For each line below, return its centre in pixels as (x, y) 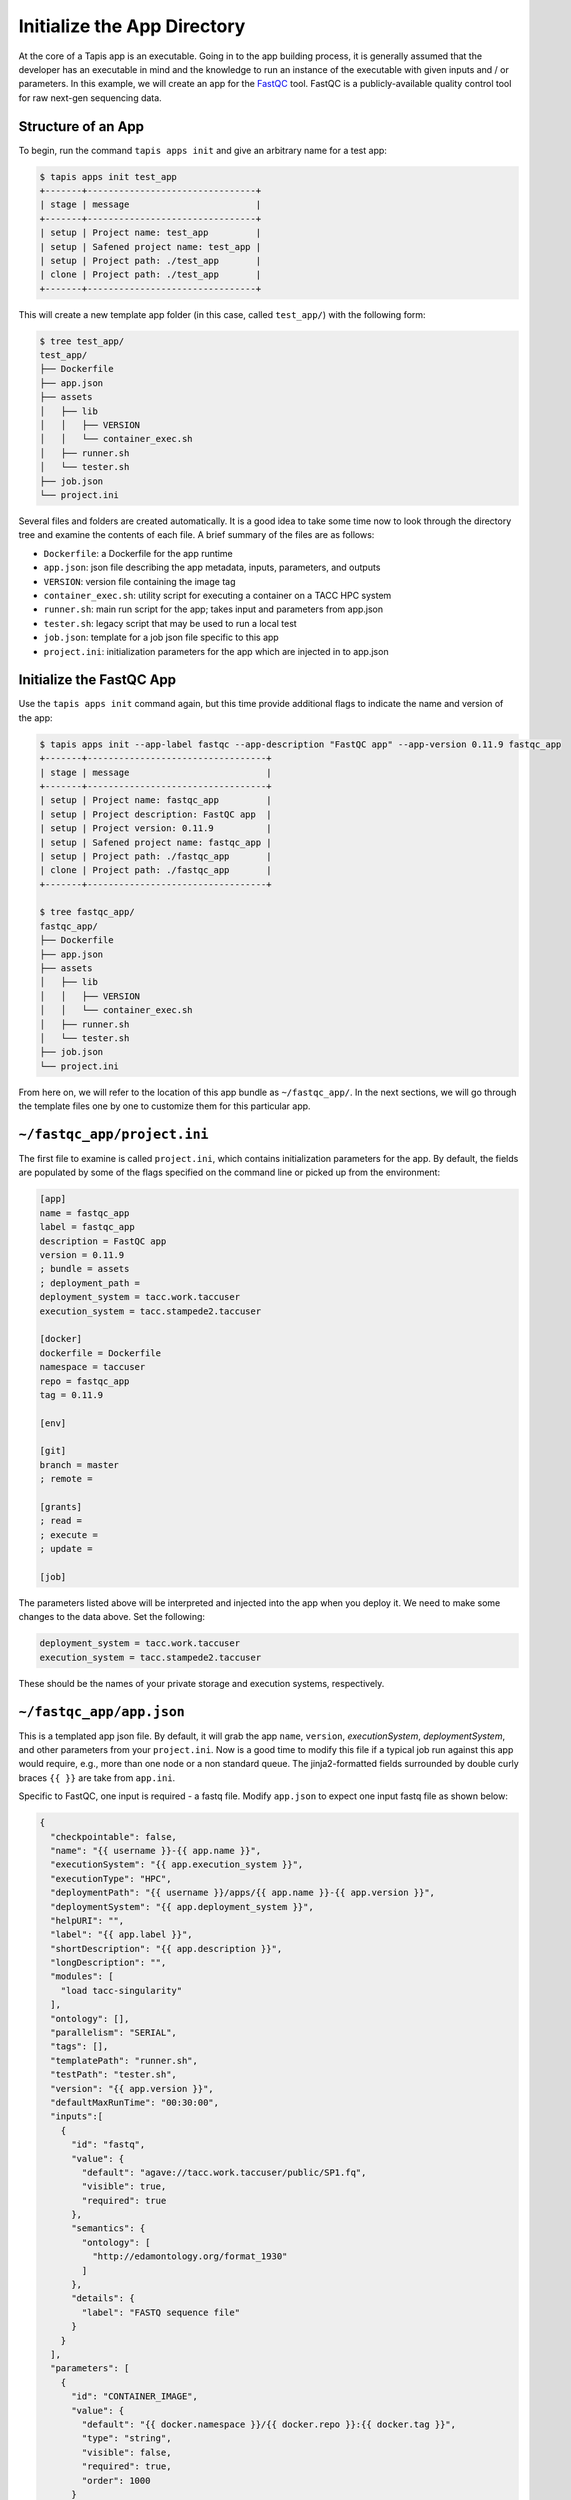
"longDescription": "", (108, 1963)
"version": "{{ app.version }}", (132, 2088)
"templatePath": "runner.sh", (124, 2060)
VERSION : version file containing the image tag (139, 581)
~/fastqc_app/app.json (101, 1711)
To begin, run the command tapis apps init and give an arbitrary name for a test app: (202, 150)
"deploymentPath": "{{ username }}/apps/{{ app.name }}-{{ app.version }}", (242, 1893)
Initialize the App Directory (132, 26)
